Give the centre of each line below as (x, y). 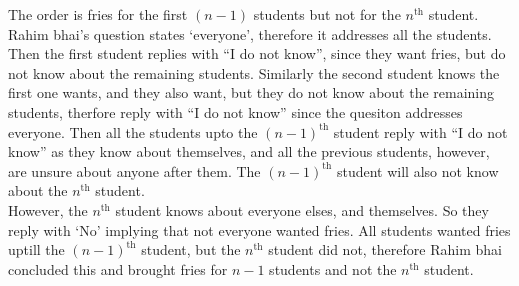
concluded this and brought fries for (118, 268)
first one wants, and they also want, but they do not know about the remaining (251, 92)
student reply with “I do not (420, 131)
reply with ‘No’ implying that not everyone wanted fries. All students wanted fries (259, 229)
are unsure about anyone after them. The (134, 170)
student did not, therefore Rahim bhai (385, 249)
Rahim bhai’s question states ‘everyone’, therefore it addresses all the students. (250, 33)
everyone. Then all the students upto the (133, 131)
